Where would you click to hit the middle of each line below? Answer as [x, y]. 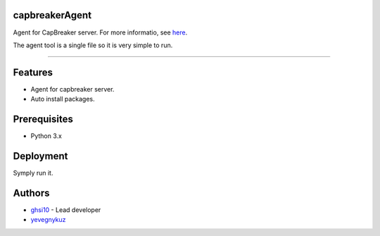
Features [33, 72]
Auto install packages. [63, 99]
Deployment [40, 156]
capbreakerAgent [52, 15]
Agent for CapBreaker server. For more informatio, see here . [100, 32]
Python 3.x [46, 136]
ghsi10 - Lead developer [66, 210]
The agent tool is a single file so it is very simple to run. [93, 45]
